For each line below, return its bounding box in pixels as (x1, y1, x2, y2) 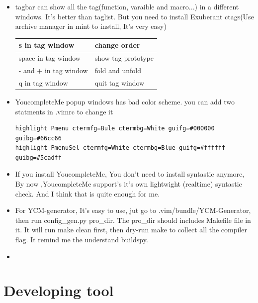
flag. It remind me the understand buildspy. (15, 234, 148, 245)
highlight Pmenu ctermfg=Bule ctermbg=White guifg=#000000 (15, 125, 215, 132)
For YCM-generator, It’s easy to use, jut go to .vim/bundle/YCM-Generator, (15, 205, 251, 215)
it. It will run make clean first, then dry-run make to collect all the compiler (15, 224, 247, 235)
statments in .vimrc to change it (15, 106, 113, 116)
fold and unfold (94, 65, 142, 75)
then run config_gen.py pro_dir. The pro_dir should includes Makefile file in (15, 214, 251, 225)
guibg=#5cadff (15, 154, 62, 161)
